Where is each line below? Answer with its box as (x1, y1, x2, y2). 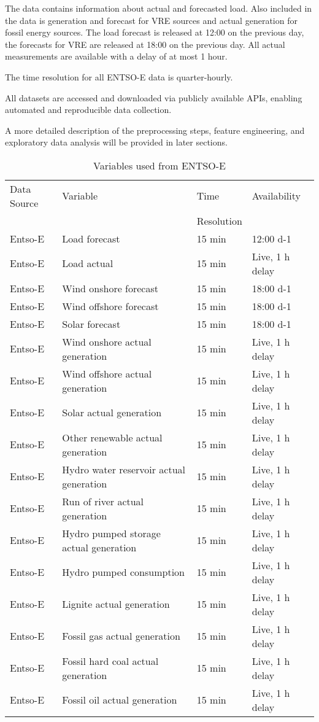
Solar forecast (62, 316, 121, 331)
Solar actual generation (62, 405, 162, 420)
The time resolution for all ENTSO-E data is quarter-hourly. (5, 70, 233, 83)
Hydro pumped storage (62, 526, 161, 540)
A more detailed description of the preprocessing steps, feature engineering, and (5, 123, 305, 136)
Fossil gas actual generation (62, 629, 180, 643)
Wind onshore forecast (62, 281, 159, 295)
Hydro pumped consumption (62, 565, 185, 580)
